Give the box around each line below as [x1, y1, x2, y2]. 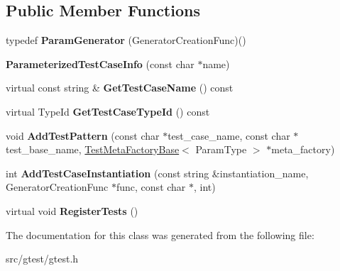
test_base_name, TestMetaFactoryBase [6, 142, 180, 157]
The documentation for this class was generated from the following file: [6, 227, 314, 242]
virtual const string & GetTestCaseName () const [6, 80, 234, 95]
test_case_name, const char [168, 128, 290, 143]
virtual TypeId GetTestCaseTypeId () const [6, 104, 210, 118]
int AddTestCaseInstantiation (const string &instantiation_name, [6, 165, 309, 180]
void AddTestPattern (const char [6, 128, 160, 143]
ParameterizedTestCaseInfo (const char [6, 56, 194, 71]
